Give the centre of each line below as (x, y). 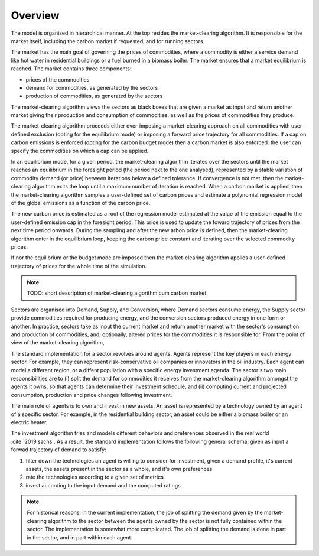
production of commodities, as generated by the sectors (94, 96)
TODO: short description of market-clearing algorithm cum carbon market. (117, 293)
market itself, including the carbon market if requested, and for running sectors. (108, 41)
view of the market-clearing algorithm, (58, 343)
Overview (35, 15)
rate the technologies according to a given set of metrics (95, 477)
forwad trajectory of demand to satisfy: (58, 450)
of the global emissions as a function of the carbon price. (81, 203)
